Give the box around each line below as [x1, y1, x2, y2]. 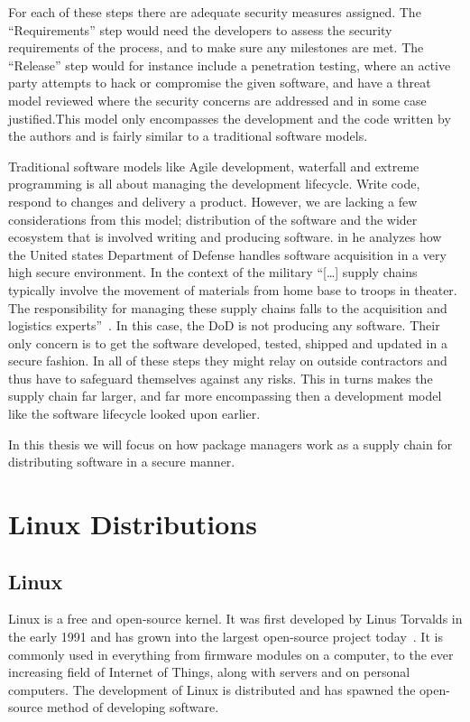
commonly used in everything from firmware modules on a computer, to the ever [8, 644, 454, 663]
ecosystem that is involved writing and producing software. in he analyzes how [8, 227, 442, 246]
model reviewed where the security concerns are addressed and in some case [8, 90, 427, 109]
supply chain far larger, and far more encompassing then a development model [8, 386, 442, 405]
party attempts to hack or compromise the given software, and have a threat [8, 73, 431, 92]
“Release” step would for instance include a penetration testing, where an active [8, 55, 451, 74]
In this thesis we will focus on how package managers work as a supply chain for [8, 434, 453, 453]
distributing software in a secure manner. [8, 452, 235, 471]
